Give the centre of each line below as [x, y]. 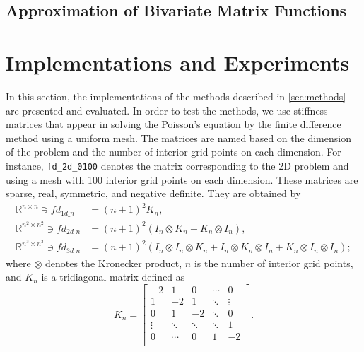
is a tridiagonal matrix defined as [113, 277]
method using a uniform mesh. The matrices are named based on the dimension [178, 137]
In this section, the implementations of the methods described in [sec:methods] [176, 96]
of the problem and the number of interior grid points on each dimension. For [174, 152]
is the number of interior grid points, [274, 263]
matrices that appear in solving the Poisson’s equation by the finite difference [174, 124]
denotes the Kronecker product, [114, 263]
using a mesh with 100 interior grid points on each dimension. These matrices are [182, 179]
